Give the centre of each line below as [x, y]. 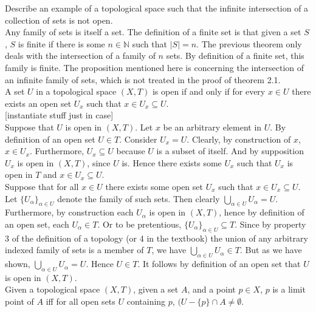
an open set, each [37, 224]
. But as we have [271, 250]
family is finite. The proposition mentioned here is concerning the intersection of [155, 67]
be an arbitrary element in [212, 127]
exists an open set [38, 103]
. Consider [138, 139]
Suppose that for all [42, 186]
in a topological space [76, 91]
